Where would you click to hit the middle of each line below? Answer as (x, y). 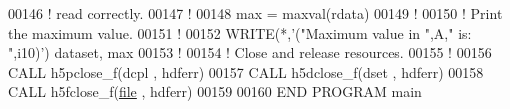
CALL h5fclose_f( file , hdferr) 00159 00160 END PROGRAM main (215, 91)
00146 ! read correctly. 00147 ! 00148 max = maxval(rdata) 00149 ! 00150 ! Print (255, 13)
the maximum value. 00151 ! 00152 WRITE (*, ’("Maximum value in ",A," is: (240, 32)
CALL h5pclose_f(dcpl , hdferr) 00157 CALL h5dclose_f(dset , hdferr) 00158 (246, 71)
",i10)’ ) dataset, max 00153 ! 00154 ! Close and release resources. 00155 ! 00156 (250, 52)
